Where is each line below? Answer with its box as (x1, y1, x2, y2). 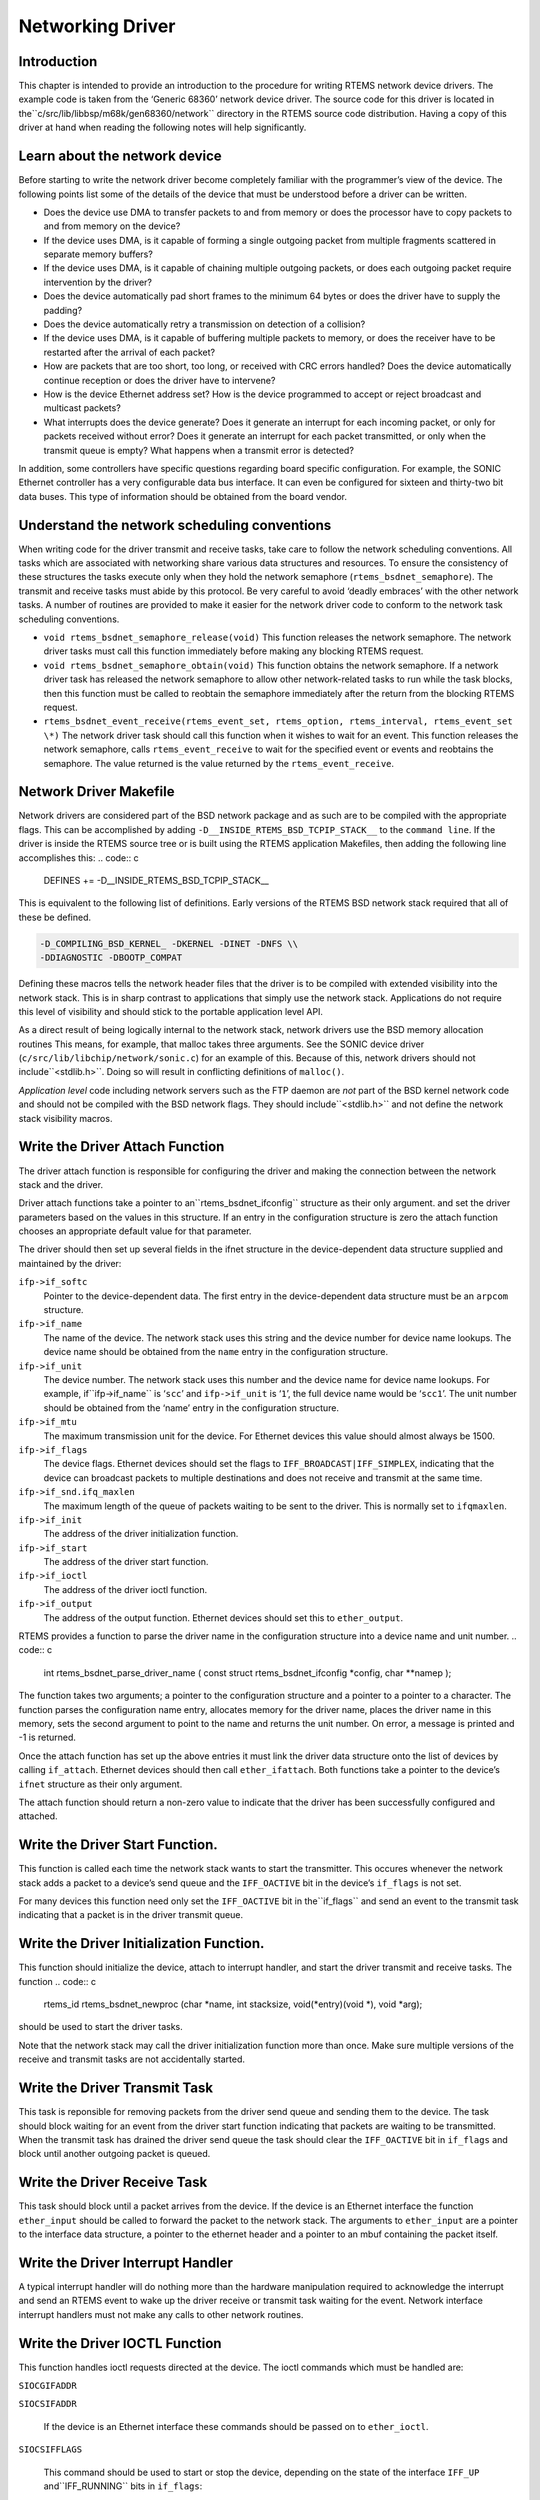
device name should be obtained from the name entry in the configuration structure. (43, 1346, 389, 1358)
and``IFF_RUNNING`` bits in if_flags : (43, 2480, 203, 2492)
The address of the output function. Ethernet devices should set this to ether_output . (43, 1611, 404, 1624)
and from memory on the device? (43, 220, 181, 232)
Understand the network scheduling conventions (18, 516, 332, 534)
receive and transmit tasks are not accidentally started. (18, 2053, 245, 2065)
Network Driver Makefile (18, 783, 175, 800)
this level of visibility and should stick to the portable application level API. (18, 1005, 324, 1017)
